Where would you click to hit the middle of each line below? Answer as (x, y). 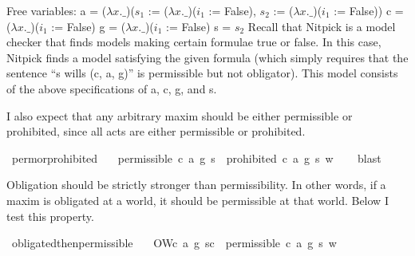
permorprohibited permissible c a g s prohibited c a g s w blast (196, 158)
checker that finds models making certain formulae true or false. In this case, (194, 42)
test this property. (50, 216)
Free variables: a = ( (57, 10)
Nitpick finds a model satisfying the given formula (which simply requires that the (207, 57)
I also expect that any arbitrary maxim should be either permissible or (180, 115)
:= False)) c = (369, 10)
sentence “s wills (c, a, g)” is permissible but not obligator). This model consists (202, 73)
